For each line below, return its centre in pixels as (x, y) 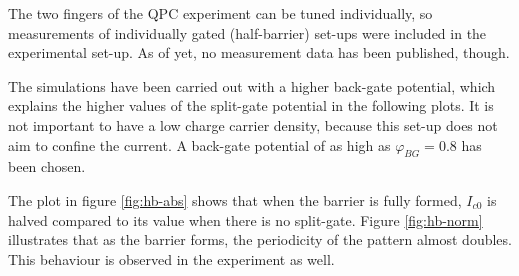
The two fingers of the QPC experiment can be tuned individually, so (220, 13)
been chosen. (47, 166)
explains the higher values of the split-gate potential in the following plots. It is (251, 105)
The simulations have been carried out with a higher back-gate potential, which (252, 85)
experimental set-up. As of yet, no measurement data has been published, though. (259, 52)
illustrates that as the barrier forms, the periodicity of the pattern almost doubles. (260, 239)
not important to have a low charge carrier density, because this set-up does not (253, 124)
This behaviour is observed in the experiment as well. (171, 258)
